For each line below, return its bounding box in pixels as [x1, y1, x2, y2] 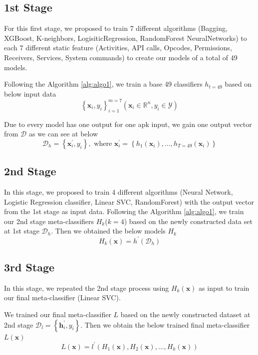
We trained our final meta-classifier [4, 309, 111, 319]
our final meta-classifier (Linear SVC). [4, 292, 121, 303]
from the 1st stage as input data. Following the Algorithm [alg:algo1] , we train [4, 206, 244, 217]
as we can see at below [28, 128, 98, 139]
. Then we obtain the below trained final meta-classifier [80, 319, 250, 330]
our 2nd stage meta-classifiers [4, 216, 94, 226]
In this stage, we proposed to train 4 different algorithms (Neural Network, [4, 187, 233, 197]
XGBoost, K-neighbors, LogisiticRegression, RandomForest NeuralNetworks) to [4, 32, 247, 43]
